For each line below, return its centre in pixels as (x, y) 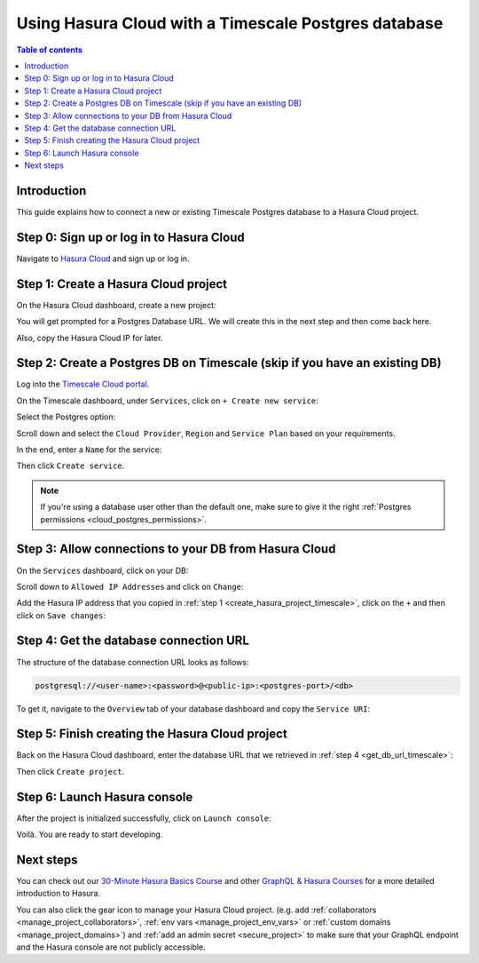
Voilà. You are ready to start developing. (90, 834)
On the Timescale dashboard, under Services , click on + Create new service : (167, 401)
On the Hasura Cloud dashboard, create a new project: (116, 305)
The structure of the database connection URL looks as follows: (133, 662)
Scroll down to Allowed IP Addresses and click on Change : (130, 586)
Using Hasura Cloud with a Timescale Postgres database (230, 23)
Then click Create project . (71, 771)
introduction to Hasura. (59, 894)
